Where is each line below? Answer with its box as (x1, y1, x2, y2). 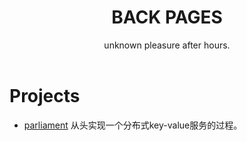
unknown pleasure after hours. (103, 39, 231, 51)
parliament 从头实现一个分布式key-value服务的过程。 (23, 119, 243, 131)
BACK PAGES (111, 6, 223, 29)
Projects (9, 84, 81, 107)
